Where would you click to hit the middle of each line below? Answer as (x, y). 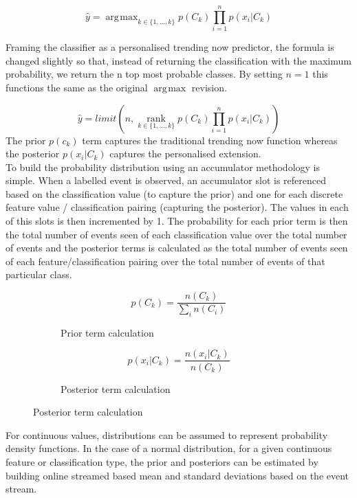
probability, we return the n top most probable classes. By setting (144, 74)
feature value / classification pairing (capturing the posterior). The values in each (177, 207)
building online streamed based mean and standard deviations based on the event (177, 475)
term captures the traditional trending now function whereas (210, 140)
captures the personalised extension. (185, 154)
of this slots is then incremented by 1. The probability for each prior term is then (177, 221)
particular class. (39, 274)
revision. (209, 87)
